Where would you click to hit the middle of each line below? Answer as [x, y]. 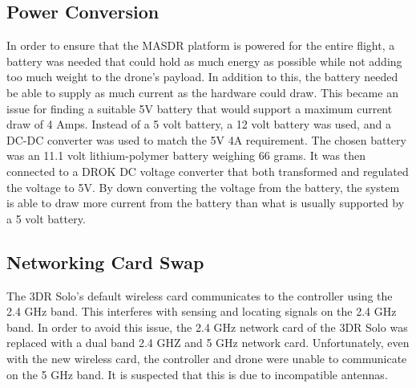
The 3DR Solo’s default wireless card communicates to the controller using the [200, 295]
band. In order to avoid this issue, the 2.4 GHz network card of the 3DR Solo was [207, 327]
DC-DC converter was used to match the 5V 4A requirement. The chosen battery [206, 139]
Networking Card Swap [105, 261]
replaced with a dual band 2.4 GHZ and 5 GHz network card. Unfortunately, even [208, 343]
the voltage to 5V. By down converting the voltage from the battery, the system [203, 187]
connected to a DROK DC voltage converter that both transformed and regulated [208, 171]
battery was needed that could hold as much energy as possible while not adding [204, 61]
